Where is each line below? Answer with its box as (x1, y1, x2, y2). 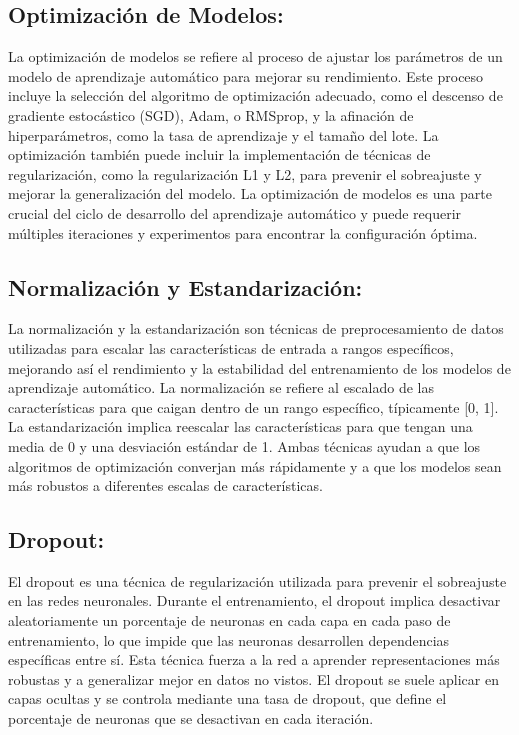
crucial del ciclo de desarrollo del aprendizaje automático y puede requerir (8, 202, 462, 223)
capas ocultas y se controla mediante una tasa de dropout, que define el (8, 688, 447, 709)
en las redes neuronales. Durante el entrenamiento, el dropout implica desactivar (8, 590, 501, 611)
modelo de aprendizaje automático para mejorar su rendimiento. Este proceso (8, 65, 484, 86)
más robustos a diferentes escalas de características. (8, 475, 323, 496)
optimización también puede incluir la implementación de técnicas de (8, 144, 431, 165)
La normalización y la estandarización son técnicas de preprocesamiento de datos (8, 318, 504, 339)
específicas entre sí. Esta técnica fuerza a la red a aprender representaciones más (8, 649, 500, 670)
